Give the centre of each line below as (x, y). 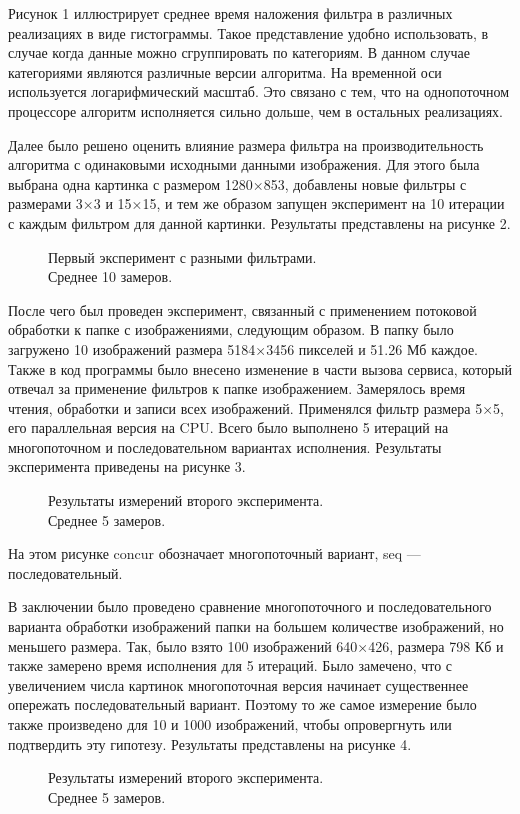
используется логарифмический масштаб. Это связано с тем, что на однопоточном (259, 91)
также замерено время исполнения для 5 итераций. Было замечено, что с (230, 665)
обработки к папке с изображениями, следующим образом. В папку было (231, 329)
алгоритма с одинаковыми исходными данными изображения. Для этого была (244, 164)
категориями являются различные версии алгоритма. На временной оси (225, 71)
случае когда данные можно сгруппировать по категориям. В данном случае (239, 52)
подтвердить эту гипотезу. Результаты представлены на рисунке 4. (210, 743)
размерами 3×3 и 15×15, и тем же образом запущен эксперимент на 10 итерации (256, 203)
